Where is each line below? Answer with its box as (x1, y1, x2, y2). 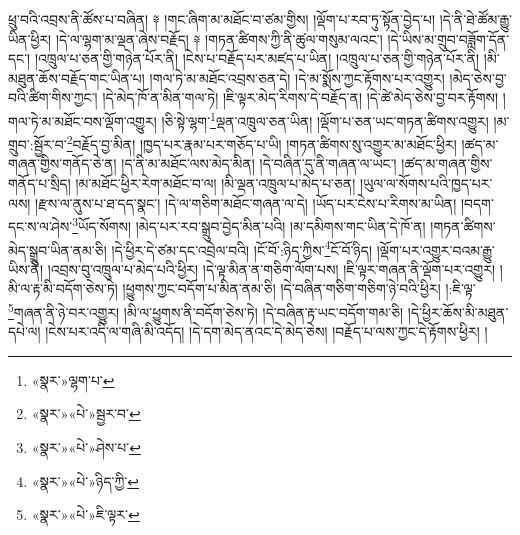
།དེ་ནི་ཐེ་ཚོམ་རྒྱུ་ (439, 9, 512, 29)
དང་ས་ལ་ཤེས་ (8, 215, 73, 236)
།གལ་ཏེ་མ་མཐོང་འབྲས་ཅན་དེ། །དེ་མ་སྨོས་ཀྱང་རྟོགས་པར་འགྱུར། (149, 67, 445, 88)
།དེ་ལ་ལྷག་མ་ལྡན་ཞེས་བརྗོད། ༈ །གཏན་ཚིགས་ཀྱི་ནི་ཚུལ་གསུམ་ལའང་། (55, 28, 383, 49)
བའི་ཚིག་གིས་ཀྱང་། (8, 87, 98, 108)
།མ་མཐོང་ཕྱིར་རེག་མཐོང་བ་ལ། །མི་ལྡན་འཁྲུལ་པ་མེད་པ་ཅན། (75, 173, 356, 194)
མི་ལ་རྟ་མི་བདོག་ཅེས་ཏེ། (8, 278, 118, 299)
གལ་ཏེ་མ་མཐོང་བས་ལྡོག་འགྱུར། (8, 110, 157, 131)
